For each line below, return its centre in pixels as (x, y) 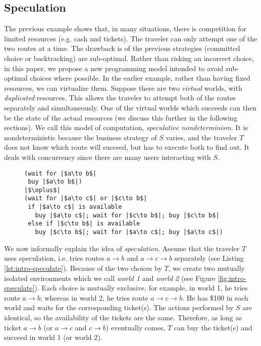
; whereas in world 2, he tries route (94, 297)
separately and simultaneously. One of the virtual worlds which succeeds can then (130, 107)
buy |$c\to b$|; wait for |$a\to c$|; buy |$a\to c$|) (129, 232)
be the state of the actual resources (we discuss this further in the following (121, 117)
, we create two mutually (206, 268)
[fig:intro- (232, 278)
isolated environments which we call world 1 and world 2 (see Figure (110, 278)
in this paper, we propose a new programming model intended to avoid (114, 68)
